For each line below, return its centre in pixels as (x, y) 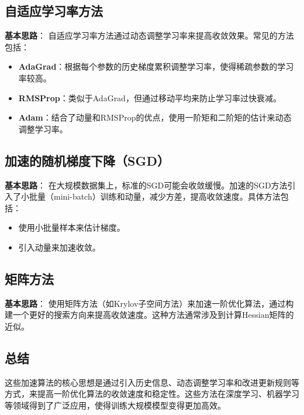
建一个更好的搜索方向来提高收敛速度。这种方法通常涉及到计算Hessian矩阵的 (149, 315)
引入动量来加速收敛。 (59, 247)
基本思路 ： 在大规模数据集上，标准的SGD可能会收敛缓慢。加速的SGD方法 (146, 185)
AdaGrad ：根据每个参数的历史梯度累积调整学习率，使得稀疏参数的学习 (156, 66)
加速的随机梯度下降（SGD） (87, 160)
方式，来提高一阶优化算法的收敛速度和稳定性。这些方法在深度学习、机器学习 (152, 394)
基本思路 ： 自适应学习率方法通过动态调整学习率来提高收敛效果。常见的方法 (149, 35)
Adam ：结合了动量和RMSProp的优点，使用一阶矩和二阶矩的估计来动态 (155, 117)
